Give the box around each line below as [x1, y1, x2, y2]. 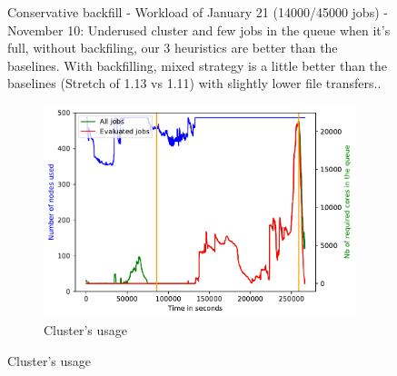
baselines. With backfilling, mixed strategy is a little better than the [7, 55, 388, 74]
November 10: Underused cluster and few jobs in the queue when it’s [7, 20, 391, 39]
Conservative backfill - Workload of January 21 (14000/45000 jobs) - [7, 3, 388, 21]
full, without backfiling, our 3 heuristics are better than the [7, 38, 338, 57]
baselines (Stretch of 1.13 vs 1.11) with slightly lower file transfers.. [7, 74, 382, 93]
